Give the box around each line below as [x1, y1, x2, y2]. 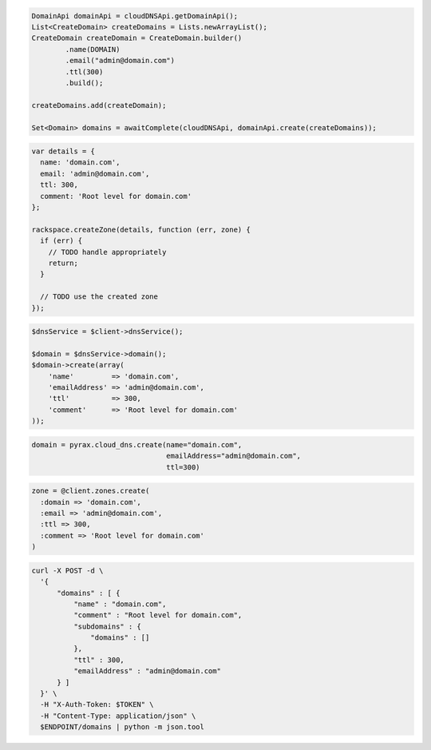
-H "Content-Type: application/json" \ [40, 711, 196, 720]
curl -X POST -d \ [31, 565, 104, 575]
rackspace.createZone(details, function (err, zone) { [31, 224, 251, 234]
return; [48, 258, 79, 268]
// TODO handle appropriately [48, 248, 167, 256]
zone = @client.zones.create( [31, 486, 150, 495]
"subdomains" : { [73, 621, 141, 631]
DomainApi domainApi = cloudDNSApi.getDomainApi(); [31, 11, 239, 20]
